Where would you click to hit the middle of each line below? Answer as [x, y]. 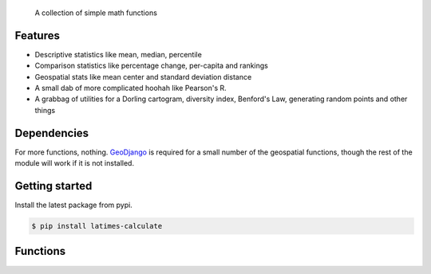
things [45, 110]
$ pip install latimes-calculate [97, 226]
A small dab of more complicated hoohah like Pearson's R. [130, 88]
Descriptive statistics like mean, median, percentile [119, 54]
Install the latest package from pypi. [74, 205]
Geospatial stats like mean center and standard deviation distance [143, 76]
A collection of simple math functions [96, 13]
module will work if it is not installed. [75, 163]
